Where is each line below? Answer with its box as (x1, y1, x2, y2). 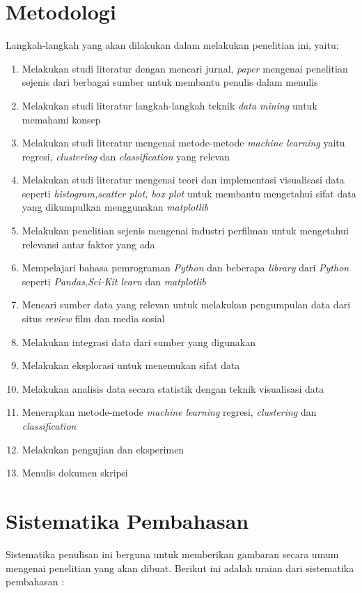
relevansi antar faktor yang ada (22, 237, 155, 251)
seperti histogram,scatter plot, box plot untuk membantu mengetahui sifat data (22, 186, 356, 200)
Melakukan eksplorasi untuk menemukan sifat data (22, 358, 240, 373)
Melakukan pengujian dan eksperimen (22, 442, 184, 456)
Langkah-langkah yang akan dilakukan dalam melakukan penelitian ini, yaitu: (6, 38, 339, 52)
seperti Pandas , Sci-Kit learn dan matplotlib (22, 273, 206, 288)
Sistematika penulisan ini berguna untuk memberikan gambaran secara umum (6, 546, 339, 561)
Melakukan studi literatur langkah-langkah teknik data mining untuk (22, 98, 317, 112)
